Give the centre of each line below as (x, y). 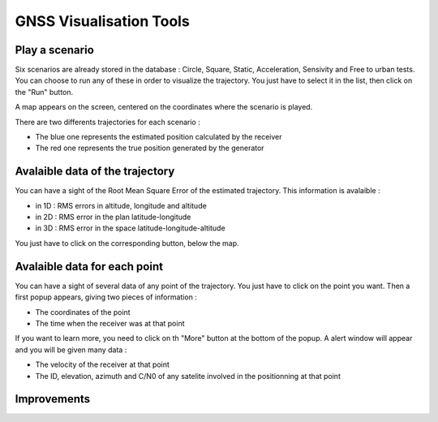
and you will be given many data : (71, 350)
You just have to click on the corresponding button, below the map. (127, 243)
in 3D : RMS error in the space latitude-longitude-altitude (131, 228)
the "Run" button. (44, 92)
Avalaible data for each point (89, 267)
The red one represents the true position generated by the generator (150, 148)
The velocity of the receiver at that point (103, 364)
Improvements (53, 399)
